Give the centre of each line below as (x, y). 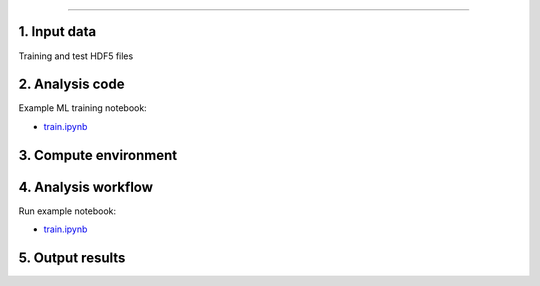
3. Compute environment (98, 155)
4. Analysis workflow (86, 186)
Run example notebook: (67, 211)
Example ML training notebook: (82, 108)
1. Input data (57, 31)
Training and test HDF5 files (76, 56)
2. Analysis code (71, 84)
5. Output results (72, 257)
